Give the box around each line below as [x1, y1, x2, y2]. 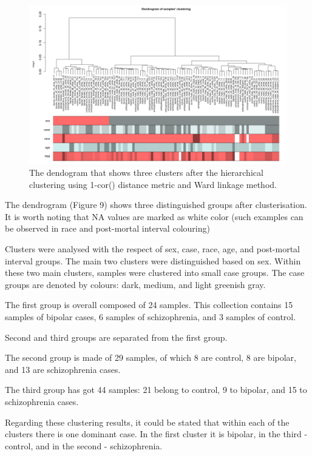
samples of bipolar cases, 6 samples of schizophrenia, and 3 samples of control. [5, 310, 296, 323]
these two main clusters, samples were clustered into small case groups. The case [5, 266, 305, 279]
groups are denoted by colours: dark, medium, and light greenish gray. [5, 278, 266, 290]
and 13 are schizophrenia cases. [5, 363, 121, 375]
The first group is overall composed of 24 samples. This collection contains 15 [5, 298, 293, 311]
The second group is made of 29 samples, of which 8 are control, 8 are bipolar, [5, 351, 296, 364]
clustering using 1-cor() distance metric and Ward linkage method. [29, 178, 277, 190]
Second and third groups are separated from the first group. [5, 330, 228, 343]
